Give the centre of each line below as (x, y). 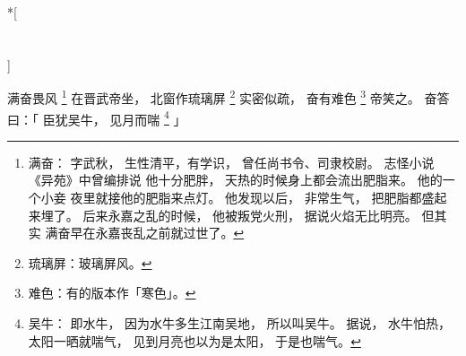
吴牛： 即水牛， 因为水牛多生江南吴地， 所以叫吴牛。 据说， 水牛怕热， (240, 323)
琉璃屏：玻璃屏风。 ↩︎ (90, 262)
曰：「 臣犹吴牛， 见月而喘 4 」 (97, 117)
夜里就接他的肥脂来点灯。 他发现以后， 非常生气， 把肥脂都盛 (252, 198)
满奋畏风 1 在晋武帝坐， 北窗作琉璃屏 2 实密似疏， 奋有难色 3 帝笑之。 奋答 (229, 97)
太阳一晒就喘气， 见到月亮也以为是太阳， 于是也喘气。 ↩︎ (194, 340)
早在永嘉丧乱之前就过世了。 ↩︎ (157, 233)
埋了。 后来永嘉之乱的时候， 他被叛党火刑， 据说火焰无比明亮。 (229, 215)
